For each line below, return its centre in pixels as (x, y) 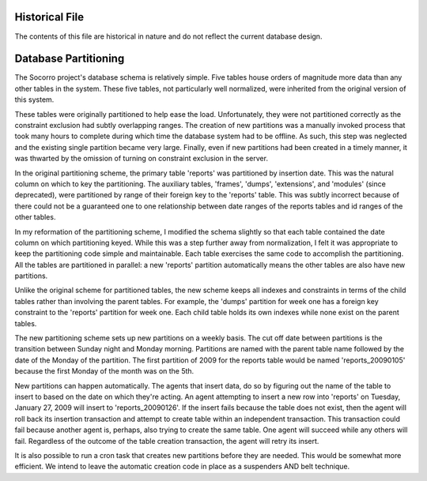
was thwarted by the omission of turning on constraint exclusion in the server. (142, 159)
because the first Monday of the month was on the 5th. (104, 371)
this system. (34, 100)
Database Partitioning (70, 59)
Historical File (49, 17)
